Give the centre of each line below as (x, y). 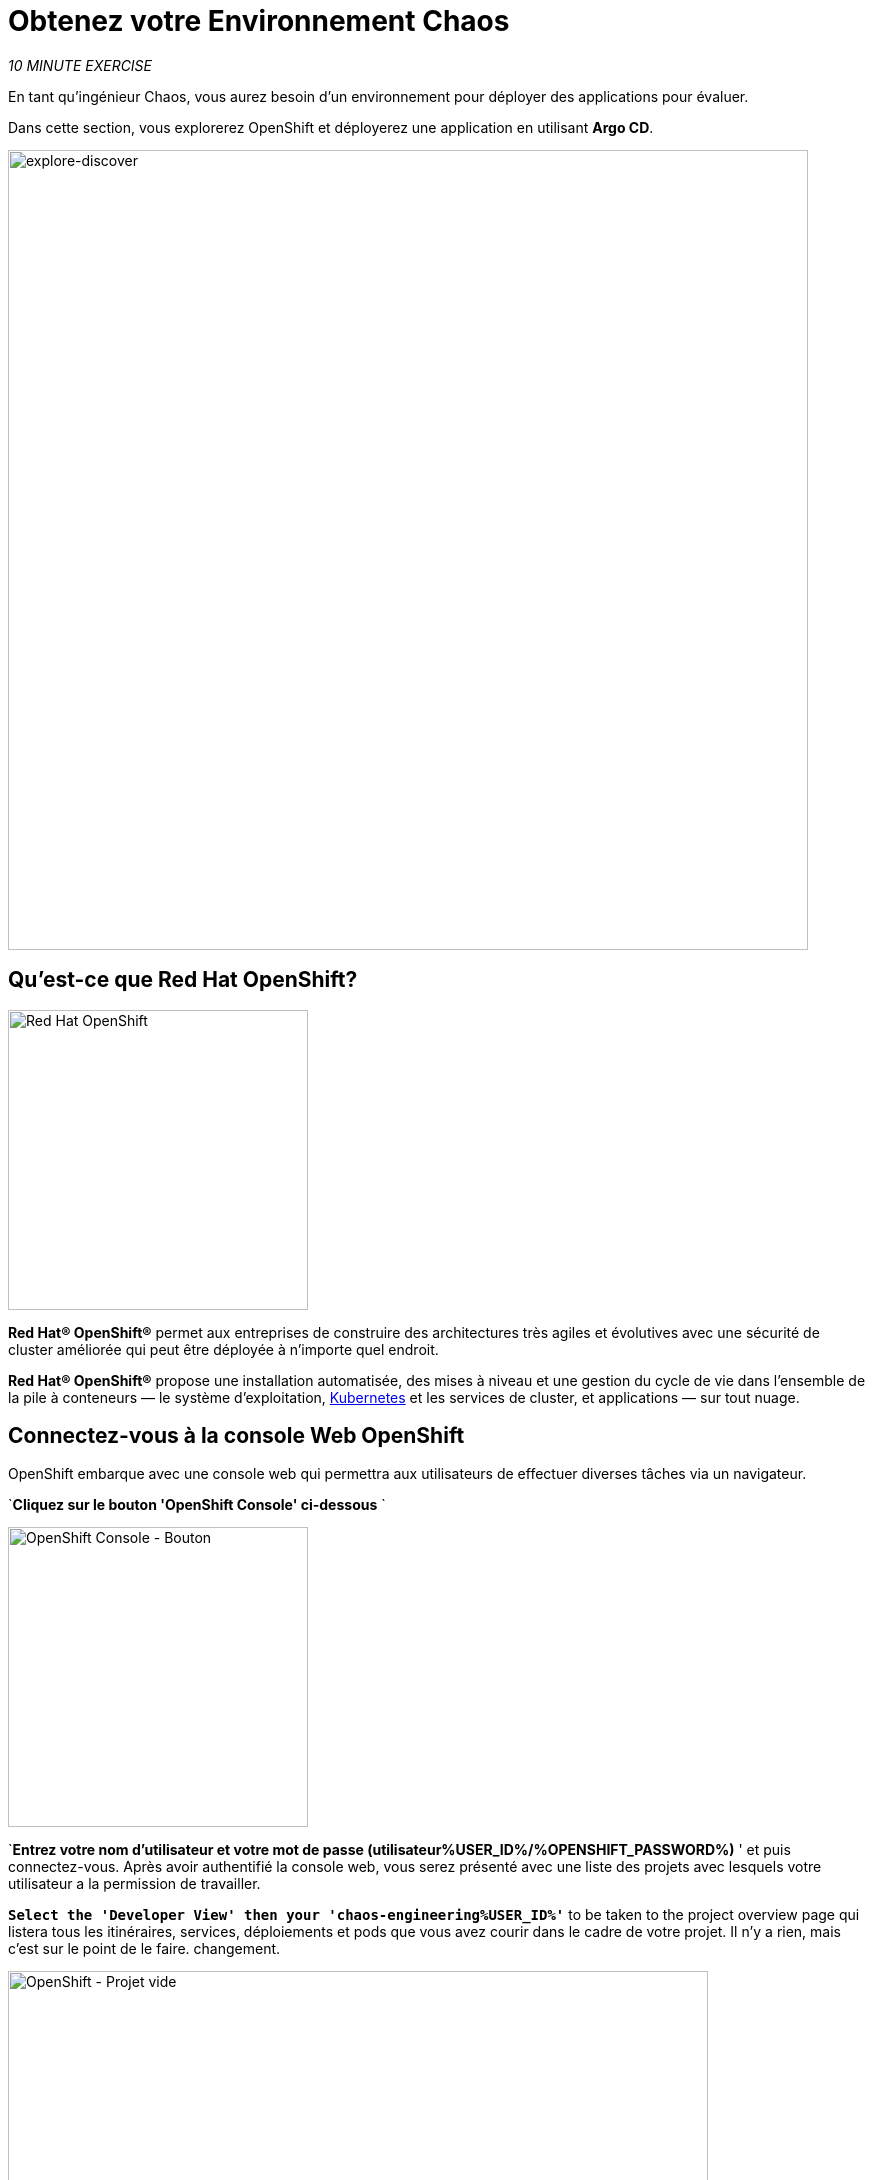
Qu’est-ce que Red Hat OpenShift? (183, 980)
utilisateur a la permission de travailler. (134, 1884)
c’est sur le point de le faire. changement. (144, 1949)
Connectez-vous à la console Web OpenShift (236, 1436)
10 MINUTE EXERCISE (80, 65)
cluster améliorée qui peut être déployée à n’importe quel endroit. (223, 1349)
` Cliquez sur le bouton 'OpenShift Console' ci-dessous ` (197, 1505)
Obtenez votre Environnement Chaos (259, 21)
